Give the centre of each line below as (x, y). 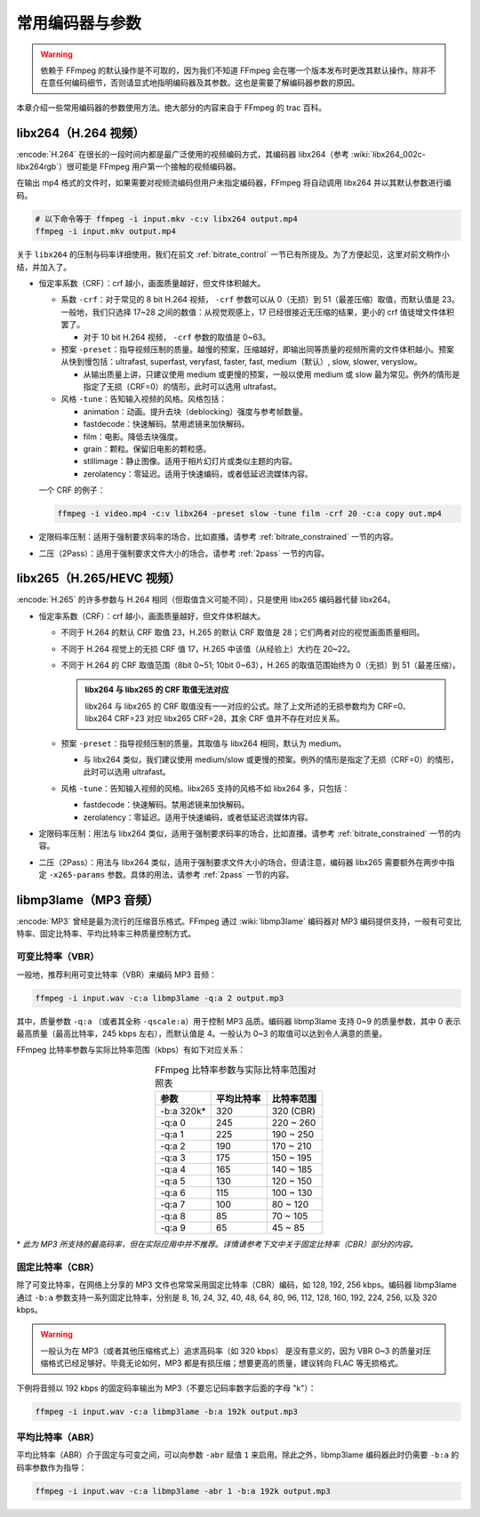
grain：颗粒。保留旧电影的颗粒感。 (147, 449)
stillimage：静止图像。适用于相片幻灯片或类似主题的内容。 (190, 462)
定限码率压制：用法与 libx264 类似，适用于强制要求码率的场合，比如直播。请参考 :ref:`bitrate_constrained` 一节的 (246, 833)
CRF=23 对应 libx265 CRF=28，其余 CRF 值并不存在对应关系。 (229, 718)
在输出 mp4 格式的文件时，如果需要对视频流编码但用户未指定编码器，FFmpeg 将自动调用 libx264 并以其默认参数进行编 (234, 183)
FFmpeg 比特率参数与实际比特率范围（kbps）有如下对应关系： (131, 1050)
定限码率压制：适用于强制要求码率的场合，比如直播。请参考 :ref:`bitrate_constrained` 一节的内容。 (219, 537)
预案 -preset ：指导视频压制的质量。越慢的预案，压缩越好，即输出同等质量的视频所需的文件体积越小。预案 (257, 349)
